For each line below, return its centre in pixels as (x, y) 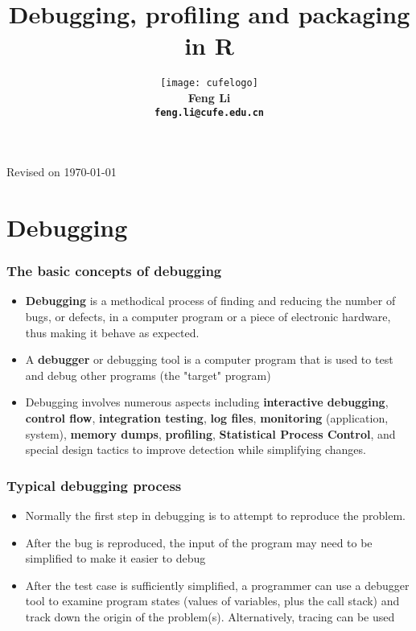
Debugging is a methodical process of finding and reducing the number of (210, 301)
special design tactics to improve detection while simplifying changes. (196, 450)
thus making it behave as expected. (112, 332)
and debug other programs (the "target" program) (148, 375)
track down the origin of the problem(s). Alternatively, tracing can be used (210, 616)
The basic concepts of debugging (114, 271)
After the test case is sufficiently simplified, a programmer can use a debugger (217, 585)
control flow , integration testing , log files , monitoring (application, (207, 417)
